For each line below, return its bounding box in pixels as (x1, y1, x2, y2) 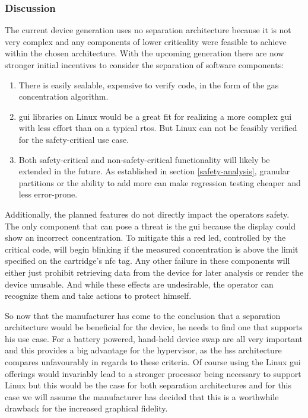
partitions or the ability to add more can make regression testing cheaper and (18, 176, 301, 189)
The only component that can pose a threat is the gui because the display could (5, 219, 296, 232)
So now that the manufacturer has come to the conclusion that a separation (5, 309, 281, 321)
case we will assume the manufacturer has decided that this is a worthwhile (5, 390, 279, 403)
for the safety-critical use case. (18, 133, 129, 145)
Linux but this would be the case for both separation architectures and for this (5, 379, 292, 391)
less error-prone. (18, 188, 78, 200)
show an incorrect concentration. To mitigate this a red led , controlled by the (5, 231, 286, 244)
